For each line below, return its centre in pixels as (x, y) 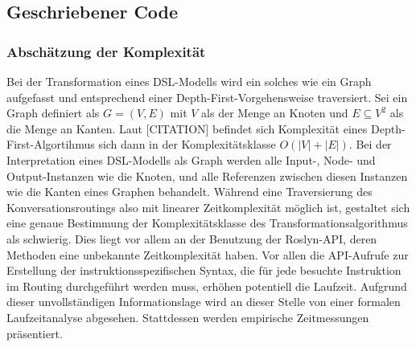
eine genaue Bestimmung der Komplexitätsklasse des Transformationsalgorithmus (207, 223)
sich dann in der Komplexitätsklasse (187, 144)
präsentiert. (35, 333)
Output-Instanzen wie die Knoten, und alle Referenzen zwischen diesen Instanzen (207, 176)
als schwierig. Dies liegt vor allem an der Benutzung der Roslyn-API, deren (192, 238)
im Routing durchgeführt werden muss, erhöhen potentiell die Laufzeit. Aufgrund (207, 286)
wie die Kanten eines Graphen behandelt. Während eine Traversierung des (189, 192)
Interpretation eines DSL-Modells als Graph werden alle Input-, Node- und (191, 159)
